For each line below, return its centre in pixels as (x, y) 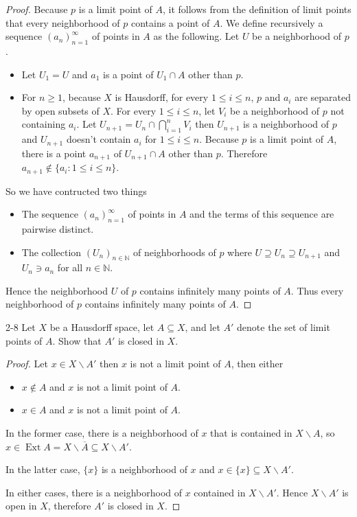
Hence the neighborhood (57, 290)
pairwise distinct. (58, 228)
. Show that (77, 340)
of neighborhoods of (174, 252)
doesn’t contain (99, 139)
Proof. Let (27, 364)
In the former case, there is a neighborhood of (102, 433)
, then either (257, 364)
